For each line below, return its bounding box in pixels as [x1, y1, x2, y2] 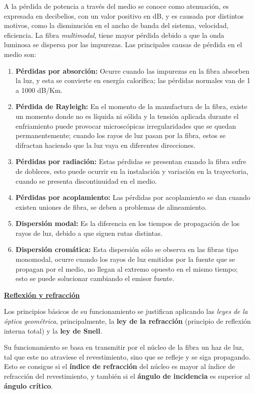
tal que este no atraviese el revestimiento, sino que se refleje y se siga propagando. [4, 351, 251, 362]
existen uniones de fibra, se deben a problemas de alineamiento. [15, 201, 207, 212]
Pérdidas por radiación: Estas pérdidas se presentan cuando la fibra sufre [15, 156, 247, 167]
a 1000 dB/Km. [15, 84, 63, 95]
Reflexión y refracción [4, 289, 80, 300]
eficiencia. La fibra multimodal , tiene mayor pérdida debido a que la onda [4, 29, 225, 40]
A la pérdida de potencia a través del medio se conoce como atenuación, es [4, 1, 229, 11]
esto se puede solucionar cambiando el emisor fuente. [15, 273, 174, 283]
